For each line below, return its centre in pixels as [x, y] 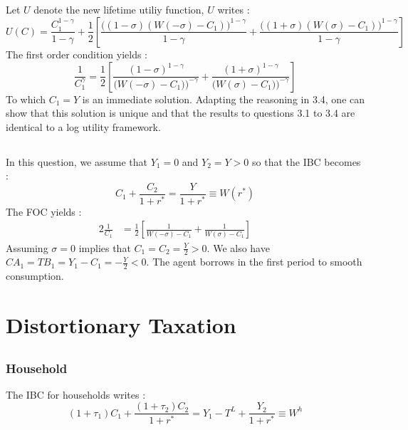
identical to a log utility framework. [83, 126]
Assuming [27, 247]
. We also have [238, 247]
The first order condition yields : [77, 54]
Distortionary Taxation [121, 324]
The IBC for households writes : [76, 394]
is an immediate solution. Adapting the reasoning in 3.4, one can [224, 99]
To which [26, 99]
